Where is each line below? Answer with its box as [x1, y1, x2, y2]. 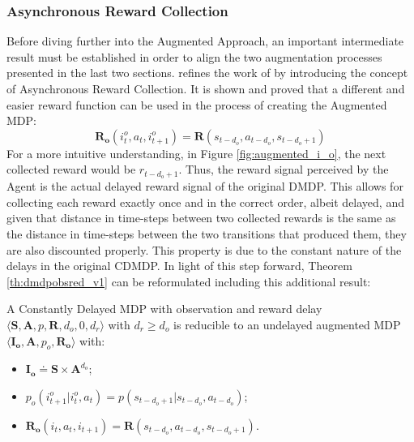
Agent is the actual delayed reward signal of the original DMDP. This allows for [6, 178, 403, 195]
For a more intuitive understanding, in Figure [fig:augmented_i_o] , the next [6, 144, 386, 161]
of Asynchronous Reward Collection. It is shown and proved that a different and [6, 80, 405, 97]
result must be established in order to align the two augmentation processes [6, 48, 382, 65]
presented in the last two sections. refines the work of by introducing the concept [6, 64, 408, 81]
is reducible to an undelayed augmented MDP [173, 315, 401, 333]
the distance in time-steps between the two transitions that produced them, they [6, 225, 407, 242]
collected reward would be [6, 161, 136, 178]
